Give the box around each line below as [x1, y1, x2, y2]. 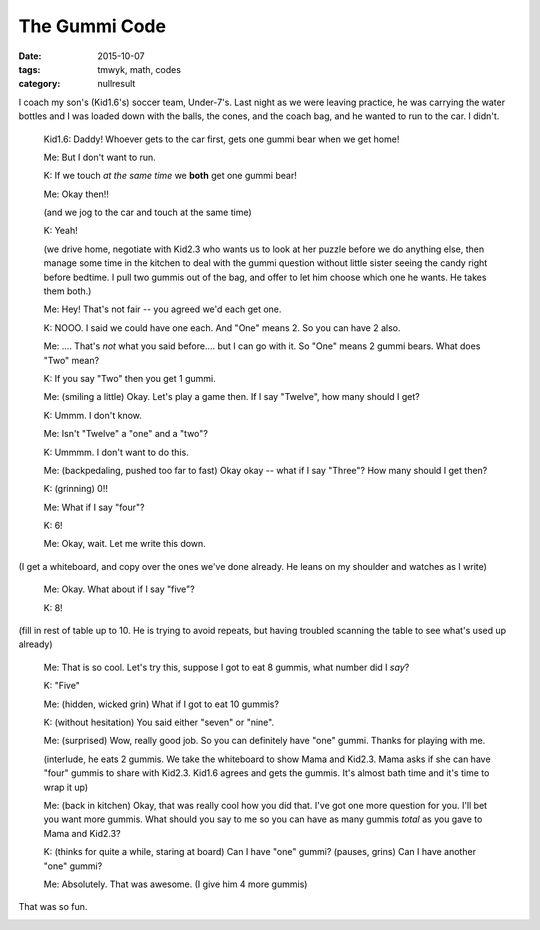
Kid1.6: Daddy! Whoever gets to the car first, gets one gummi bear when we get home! [43, 133, 400, 145]
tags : [18, 63, 41, 75]
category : [18, 78, 61, 90]
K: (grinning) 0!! [43, 483, 109, 495]
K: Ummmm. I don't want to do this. [43, 446, 189, 458]
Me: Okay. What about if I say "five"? [43, 583, 195, 595]
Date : [18, 50, 42, 62]
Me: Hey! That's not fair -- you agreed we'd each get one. [43, 303, 282, 315]
